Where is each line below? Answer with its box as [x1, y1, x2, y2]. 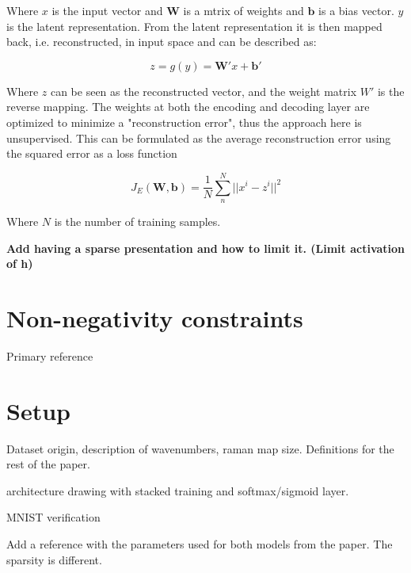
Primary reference [6, 347, 93, 364]
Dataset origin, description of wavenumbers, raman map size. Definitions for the [6, 440, 394, 456]
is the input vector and [51, 2, 163, 18]
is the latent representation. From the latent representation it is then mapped [6, 17, 382, 34]
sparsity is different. [6, 551, 102, 567]
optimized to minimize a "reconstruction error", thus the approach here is [6, 113, 362, 130]
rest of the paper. [6, 456, 90, 472]
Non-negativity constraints [6, 301, 303, 334]
